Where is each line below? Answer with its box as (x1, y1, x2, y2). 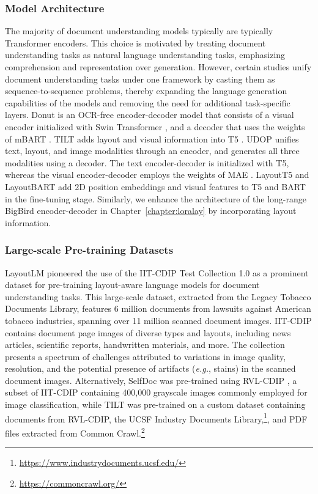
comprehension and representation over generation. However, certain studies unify (5, 61, 312, 73)
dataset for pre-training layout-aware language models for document (5, 278, 260, 291)
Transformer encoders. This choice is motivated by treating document (5, 36, 266, 49)
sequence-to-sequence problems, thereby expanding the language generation (5, 84, 287, 97)
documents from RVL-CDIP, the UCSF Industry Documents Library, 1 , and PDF (5, 410, 308, 425)
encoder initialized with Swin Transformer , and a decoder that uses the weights (5, 120, 305, 133)
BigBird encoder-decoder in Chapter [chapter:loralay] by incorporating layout (5, 204, 297, 217)
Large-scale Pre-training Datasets (5, 242, 174, 257)
